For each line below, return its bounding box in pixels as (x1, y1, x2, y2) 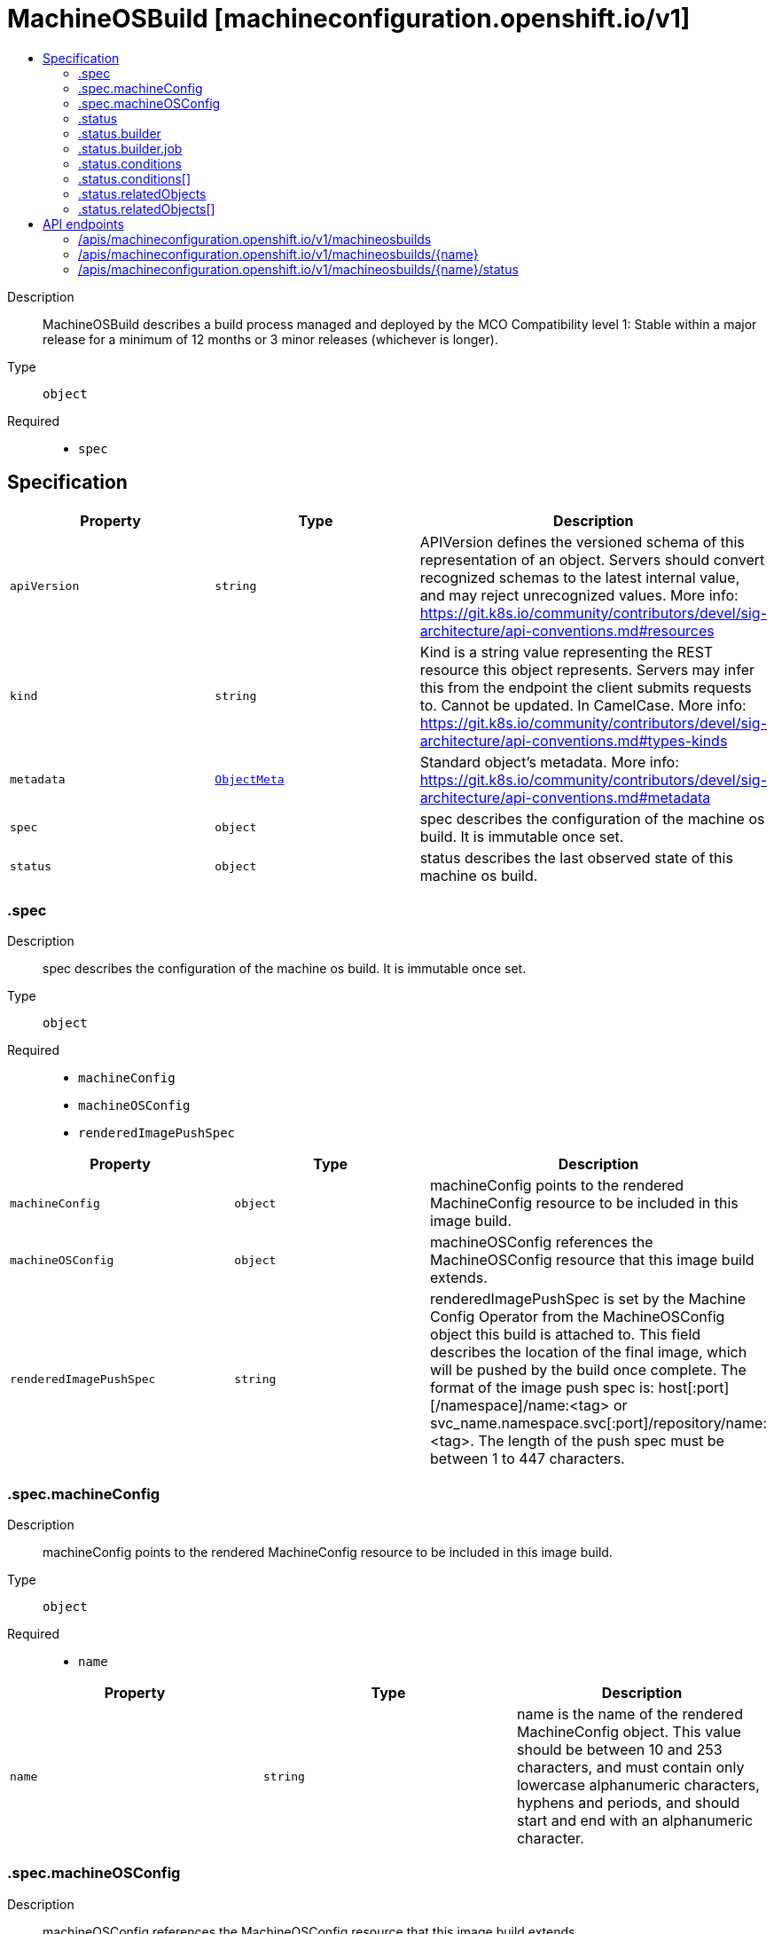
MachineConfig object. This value (516, 1723, 741, 1741)
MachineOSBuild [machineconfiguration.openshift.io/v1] (7, 4, 691, 34)
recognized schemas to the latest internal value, (419, 568, 740, 586)
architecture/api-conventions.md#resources (419, 621, 715, 640)
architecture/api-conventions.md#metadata (419, 788, 711, 806)
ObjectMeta (215, 773, 285, 787)
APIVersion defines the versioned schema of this (419, 532, 745, 551)
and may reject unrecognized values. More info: (419, 586, 739, 604)
